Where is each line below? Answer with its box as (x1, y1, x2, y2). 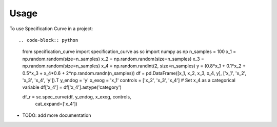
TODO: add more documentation (22, 112, 91, 118)
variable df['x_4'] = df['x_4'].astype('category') (22, 84, 122, 90)
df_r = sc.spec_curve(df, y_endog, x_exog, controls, (22, 93, 131, 99)
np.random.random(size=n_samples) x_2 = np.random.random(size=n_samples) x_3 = (22, 56, 205, 62)
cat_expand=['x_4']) (35, 101, 78, 107)
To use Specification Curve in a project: (9, 26, 93, 32)
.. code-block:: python (18, 37, 78, 43)
